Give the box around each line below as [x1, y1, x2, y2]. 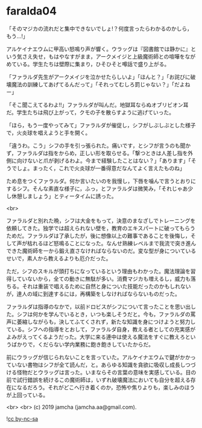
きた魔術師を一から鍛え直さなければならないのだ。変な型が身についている [11, 247, 197, 254]
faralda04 [6, 4, 57, 18]
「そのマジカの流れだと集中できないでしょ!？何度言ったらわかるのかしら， [6, 25, 193, 32]
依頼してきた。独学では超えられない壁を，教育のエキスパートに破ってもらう [6, 225, 196, 232]
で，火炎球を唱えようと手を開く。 [6, 129, 91, 136]
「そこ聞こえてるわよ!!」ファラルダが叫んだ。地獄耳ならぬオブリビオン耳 [6, 101, 189, 108]
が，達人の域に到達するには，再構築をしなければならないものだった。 [6, 290, 181, 297]
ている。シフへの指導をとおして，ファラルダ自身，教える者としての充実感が [6, 325, 196, 333]
